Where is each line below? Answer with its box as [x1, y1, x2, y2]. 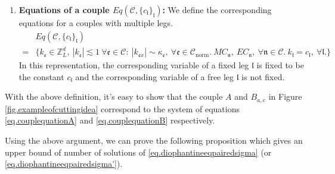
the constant [18, 70, 64, 83]
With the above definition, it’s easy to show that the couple [5, 90, 223, 103]
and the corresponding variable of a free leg [75, 70, 234, 83]
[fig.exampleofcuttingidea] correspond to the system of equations [5, 102, 240, 115]
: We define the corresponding [162, 4, 272, 15]
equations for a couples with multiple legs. [18, 17, 173, 29]
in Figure [268, 90, 302, 103]
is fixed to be [256, 59, 304, 71]
